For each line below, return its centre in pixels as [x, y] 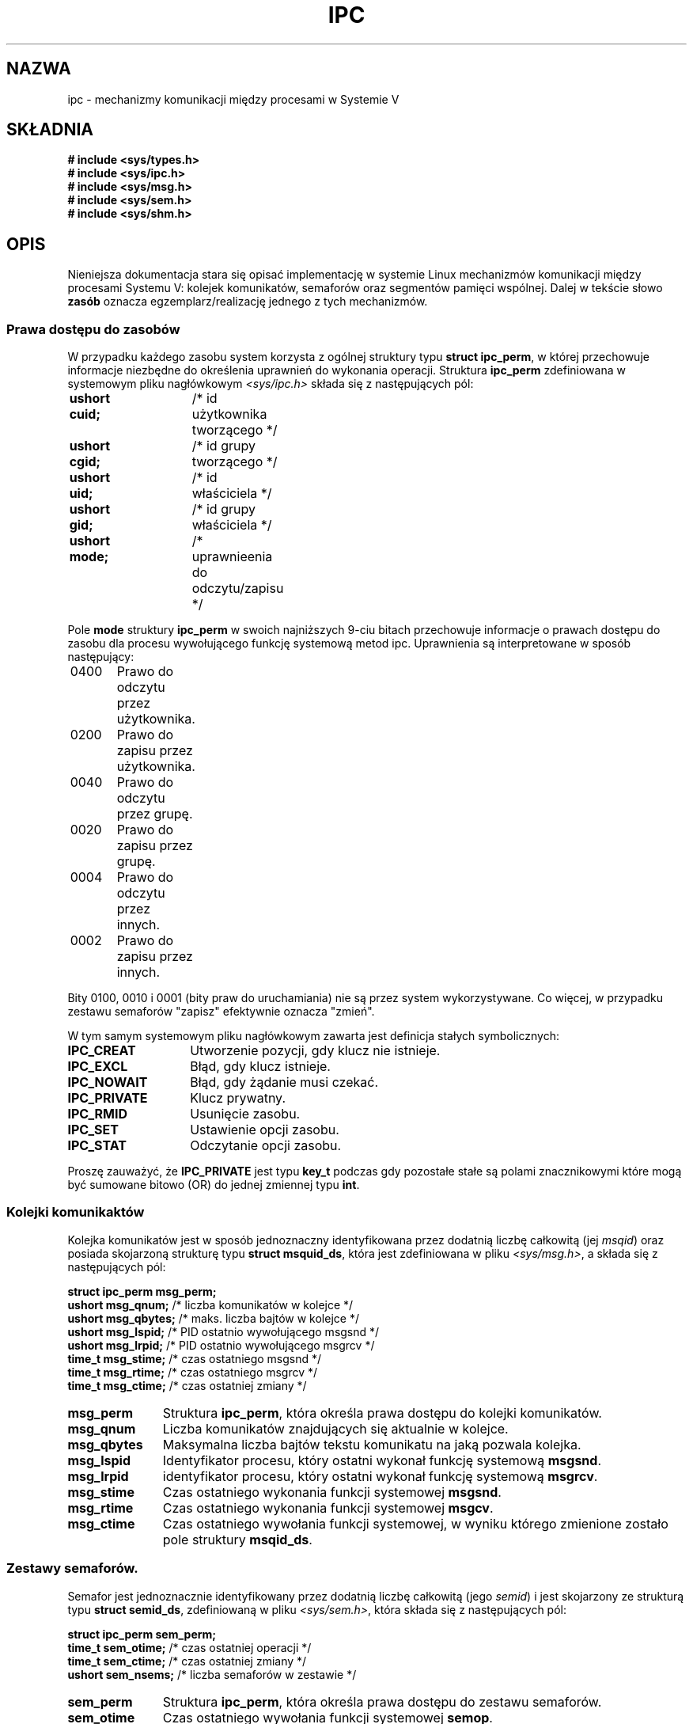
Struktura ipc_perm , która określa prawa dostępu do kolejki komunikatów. [382, 1413]
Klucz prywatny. [238, 1098]
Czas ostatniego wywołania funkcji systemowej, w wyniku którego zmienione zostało [415, 1523]
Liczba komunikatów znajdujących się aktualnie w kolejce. [335, 1428]
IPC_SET [93, 1130]
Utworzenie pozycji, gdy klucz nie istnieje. [315, 1051]
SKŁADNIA [50, 130]
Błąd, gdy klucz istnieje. [260, 1067]
